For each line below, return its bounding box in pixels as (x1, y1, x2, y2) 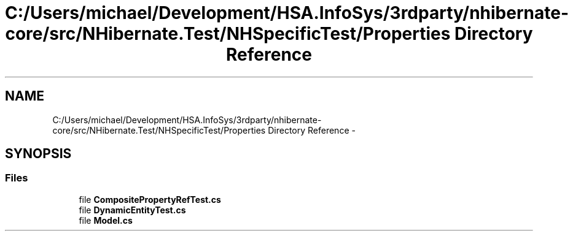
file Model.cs (79, 215, 133, 226)
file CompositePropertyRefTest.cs (79, 194, 221, 205)
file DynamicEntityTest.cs (79, 204, 186, 215)
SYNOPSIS (5, 146, 72, 162)
